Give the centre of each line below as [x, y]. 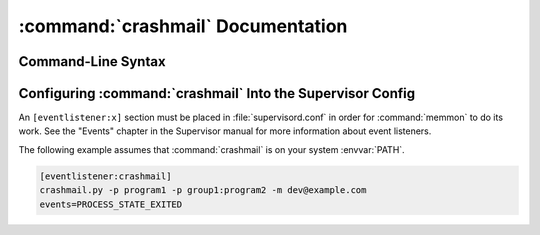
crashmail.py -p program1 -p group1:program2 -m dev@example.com [203, 190]
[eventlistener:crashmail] [105, 176]
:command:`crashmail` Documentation [183, 26]
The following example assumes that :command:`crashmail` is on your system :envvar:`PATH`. [211, 149]
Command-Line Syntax [92, 61]
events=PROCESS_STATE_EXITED [111, 204]
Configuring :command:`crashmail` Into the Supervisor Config [216, 93]
